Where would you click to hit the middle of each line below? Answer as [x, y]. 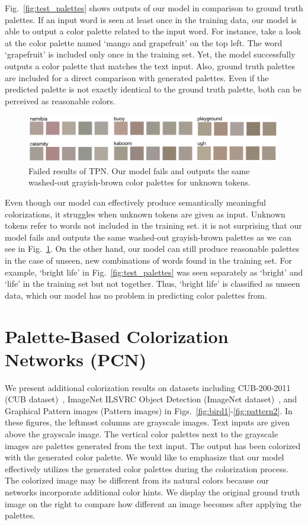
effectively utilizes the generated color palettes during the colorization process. [147, 468]
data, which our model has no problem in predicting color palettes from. [136, 295]
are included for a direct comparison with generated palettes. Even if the [137, 77]
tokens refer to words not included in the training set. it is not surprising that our [153, 225]
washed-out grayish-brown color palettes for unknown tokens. [139, 182]
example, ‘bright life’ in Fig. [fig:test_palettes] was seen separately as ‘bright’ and [154, 272]
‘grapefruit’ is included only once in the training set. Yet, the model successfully [150, 54]
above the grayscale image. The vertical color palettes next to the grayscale [142, 434]
